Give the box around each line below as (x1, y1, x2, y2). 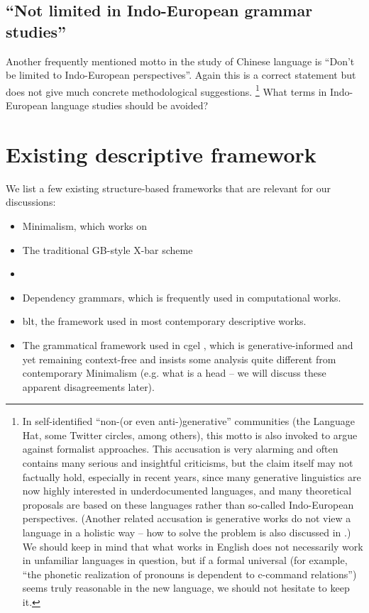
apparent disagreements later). (22, 379, 155, 394)
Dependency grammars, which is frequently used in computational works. (22, 289, 341, 304)
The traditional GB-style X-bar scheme (22, 242, 193, 257)
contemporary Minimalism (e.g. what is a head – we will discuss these (22, 365, 326, 380)
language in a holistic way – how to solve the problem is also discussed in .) (22, 525, 351, 540)
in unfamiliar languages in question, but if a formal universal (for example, (22, 553, 348, 568)
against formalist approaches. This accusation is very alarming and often (22, 441, 338, 456)
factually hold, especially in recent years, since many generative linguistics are (22, 469, 361, 484)
